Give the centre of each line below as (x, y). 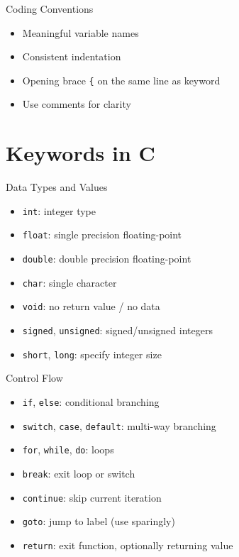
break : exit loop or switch (79, 473)
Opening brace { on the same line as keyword (121, 80)
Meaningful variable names (80, 32)
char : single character (70, 282)
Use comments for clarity (77, 104)
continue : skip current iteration (92, 497)
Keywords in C (80, 153)
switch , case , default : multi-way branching (119, 425)
